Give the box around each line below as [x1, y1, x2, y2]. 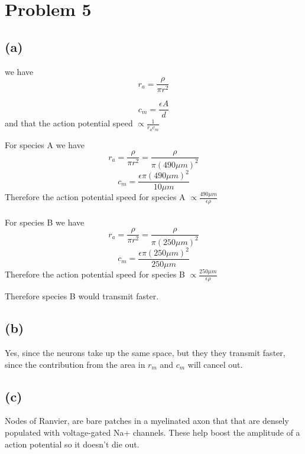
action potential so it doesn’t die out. [5, 437, 139, 450]
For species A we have [5, 138, 85, 151]
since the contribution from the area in [5, 358, 145, 370]
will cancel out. [187, 358, 243, 370]
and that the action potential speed [5, 117, 133, 129]
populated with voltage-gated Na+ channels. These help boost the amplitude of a [5, 426, 300, 438]
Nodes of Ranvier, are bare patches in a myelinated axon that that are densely [5, 414, 289, 427]
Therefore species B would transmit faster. [5, 290, 159, 302]
